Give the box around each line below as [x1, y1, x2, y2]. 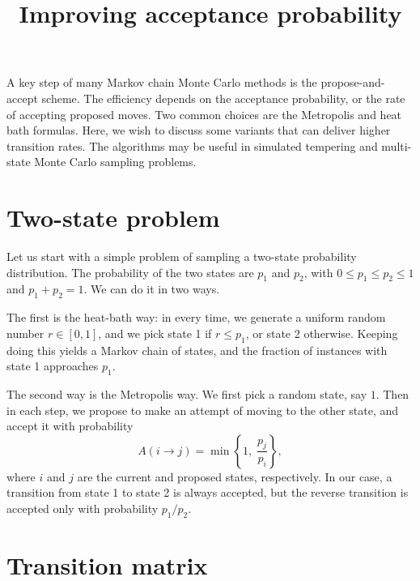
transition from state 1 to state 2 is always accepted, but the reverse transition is [6, 484, 409, 501]
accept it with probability [6, 417, 134, 434]
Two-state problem [6, 201, 220, 234]
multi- [381, 137, 412, 154]
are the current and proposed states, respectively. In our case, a [77, 468, 392, 485]
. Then [375, 386, 409, 403]
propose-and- [320, 74, 385, 91]
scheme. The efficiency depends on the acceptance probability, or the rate [41, 89, 405, 106]
